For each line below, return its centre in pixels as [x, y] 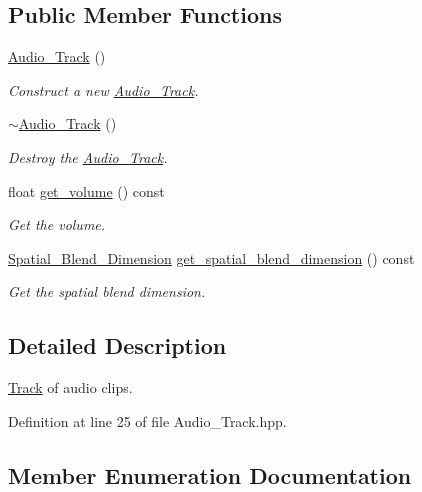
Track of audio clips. [70, 387]
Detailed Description [117, 345]
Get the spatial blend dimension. [107, 291]
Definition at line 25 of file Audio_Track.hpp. [147, 420]
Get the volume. [57, 224]
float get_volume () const [86, 190]
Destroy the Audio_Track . [88, 156]
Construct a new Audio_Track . [103, 89]
